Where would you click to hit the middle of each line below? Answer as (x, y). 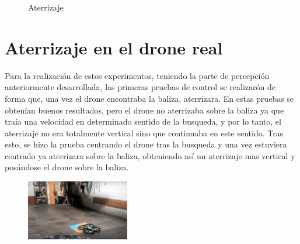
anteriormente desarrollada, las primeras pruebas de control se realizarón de (140, 87)
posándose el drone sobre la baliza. (67, 167)
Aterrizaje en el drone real (114, 47)
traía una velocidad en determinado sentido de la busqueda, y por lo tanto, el (143, 121)
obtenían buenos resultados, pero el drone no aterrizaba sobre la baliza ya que (144, 110)
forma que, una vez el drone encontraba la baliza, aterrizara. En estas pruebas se (149, 98)
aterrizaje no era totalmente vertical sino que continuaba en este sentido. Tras (144, 133)
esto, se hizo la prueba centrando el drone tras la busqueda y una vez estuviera (146, 144)
